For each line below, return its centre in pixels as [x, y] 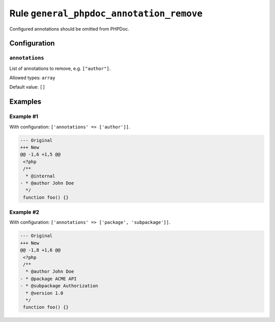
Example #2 [24, 212]
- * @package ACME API [48, 279]
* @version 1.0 [45, 293]
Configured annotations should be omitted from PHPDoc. [69, 29]
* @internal [40, 176]
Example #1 [24, 116]
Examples [25, 102]
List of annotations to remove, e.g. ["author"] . [60, 68]
